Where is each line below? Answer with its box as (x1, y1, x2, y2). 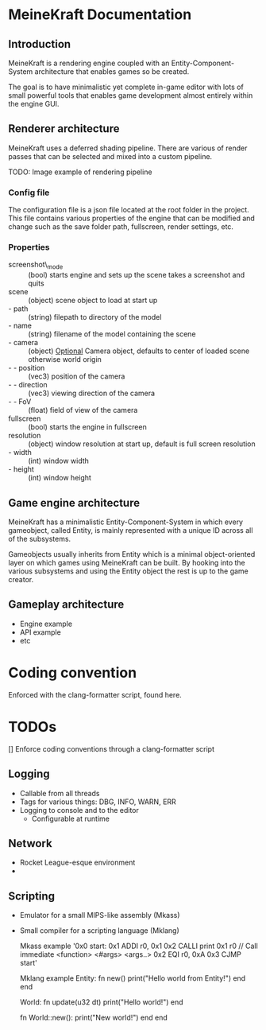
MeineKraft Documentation (8, 6, 192, 24)
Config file (8, 187, 50, 198)
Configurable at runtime (31, 814, 110, 823)
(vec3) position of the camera (28, 371, 125, 381)
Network (8, 837, 53, 850)
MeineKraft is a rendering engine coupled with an (8, 58, 170, 68)
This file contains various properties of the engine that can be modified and (8, 213, 256, 223)
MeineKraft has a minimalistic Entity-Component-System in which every (8, 517, 244, 527)
